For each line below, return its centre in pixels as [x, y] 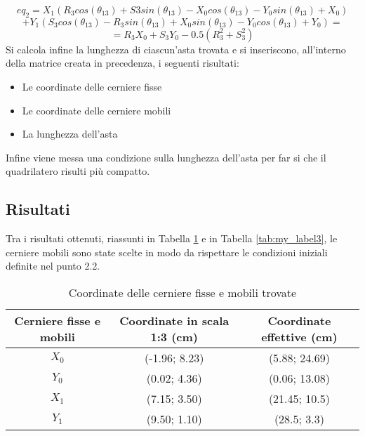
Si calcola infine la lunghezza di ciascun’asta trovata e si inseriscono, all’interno [176, 49]
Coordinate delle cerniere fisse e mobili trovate [182, 292]
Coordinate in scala [174, 320]
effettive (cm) [299, 336]
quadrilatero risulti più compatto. [78, 171]
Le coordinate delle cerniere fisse [92, 86]
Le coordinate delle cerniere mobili [97, 110]
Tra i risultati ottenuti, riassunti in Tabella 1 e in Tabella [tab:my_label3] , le [172, 238]
